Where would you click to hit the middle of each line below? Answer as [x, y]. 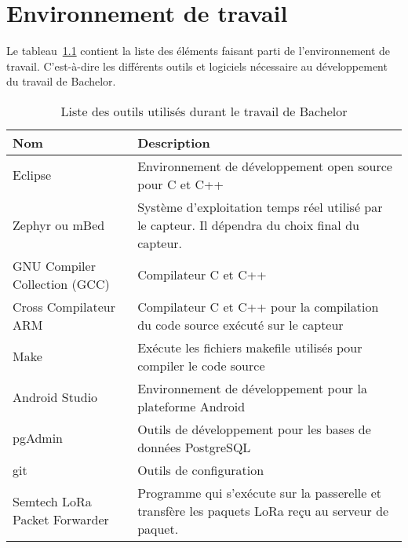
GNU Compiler [54, 265]
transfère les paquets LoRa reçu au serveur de [263, 510]
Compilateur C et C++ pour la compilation [258, 306]
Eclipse [32, 175]
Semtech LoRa [52, 502]
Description [174, 142]
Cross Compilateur [64, 306]
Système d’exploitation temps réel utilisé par [260, 206]
